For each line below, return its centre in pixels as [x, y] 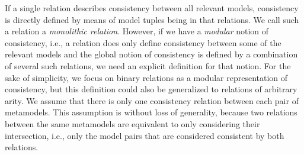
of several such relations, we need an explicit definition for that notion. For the [148, 65]
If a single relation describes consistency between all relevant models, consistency [152, 8]
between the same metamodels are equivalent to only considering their [132, 123]
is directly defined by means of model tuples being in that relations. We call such [152, 19]
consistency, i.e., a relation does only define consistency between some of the [143, 42]
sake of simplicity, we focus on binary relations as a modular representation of [146, 77]
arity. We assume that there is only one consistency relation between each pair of [152, 100]
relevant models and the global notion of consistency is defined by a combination [151, 54]
